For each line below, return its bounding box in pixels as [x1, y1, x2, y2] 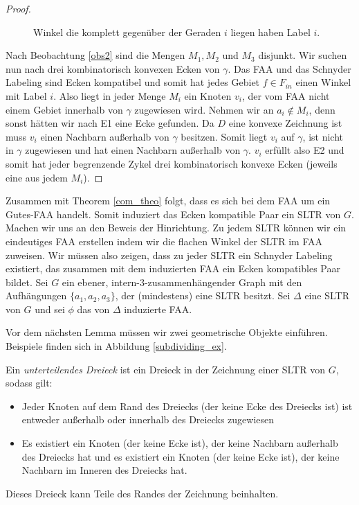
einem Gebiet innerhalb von [6, 102, 123, 116]
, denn [309, 102, 335, 116]
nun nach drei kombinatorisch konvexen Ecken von [6, 61, 220, 76]
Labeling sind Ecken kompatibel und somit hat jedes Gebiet [6, 75, 260, 89]
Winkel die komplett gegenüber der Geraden [33, 24, 221, 39]
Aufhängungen [6, 288, 67, 303]
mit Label [6, 88, 47, 103]
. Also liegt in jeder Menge [53, 88, 166, 103]
